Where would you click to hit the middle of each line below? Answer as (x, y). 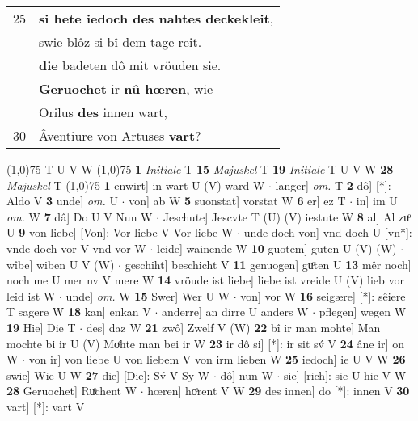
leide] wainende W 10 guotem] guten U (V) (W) (277, 248)
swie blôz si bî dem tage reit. (120, 42)
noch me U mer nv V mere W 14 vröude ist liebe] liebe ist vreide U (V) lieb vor (206, 280)
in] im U (377, 201)
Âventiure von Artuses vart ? (120, 135)
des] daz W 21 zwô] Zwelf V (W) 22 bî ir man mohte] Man (233, 327)
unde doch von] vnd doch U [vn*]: (328, 232)
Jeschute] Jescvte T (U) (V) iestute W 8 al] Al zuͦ (286, 216)
